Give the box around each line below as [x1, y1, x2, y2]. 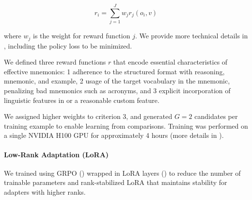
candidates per [194, 111, 238, 121]
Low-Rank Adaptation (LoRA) [4, 149, 109, 159]
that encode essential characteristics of [113, 57, 228, 67]
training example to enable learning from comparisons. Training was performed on [4, 120, 248, 131]
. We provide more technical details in [135, 31, 248, 41]
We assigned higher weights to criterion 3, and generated [4, 111, 173, 121]
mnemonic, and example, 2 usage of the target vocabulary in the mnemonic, [4, 76, 230, 86]
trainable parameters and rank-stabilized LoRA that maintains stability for [4, 177, 227, 187]
